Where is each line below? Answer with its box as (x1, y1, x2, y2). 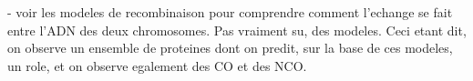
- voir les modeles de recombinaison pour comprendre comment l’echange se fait (7, 3, 453, 21)
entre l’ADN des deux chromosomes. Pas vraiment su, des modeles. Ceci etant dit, (7, 20, 467, 39)
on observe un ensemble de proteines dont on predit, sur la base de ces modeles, (7, 38, 453, 57)
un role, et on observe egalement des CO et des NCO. (7, 56, 307, 75)
